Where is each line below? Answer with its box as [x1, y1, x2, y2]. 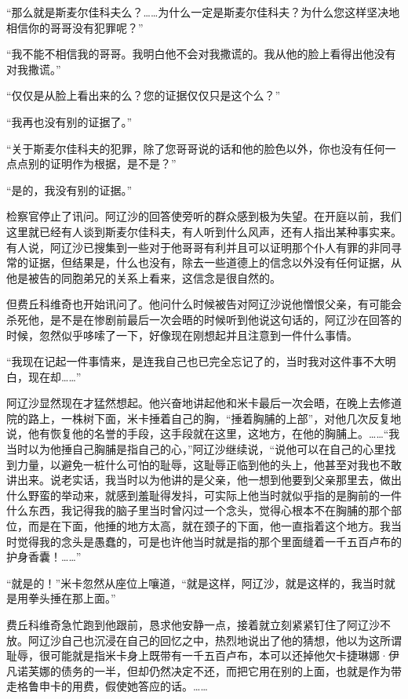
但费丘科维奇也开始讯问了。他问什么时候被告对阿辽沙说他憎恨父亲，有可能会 [6, 296, 402, 312]
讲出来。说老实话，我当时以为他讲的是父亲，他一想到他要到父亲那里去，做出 [6, 471, 402, 488]
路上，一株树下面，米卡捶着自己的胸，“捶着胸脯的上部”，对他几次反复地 [27, 410, 402, 426]
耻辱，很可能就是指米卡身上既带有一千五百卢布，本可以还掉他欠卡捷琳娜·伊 [6, 647, 399, 664]
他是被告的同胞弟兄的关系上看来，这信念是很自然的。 [6, 269, 281, 286]
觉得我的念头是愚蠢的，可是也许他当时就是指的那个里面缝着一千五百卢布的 [16, 533, 402, 549]
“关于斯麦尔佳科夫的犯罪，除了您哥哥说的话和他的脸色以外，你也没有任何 [6, 140, 385, 156]
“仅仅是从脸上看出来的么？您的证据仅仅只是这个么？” [6, 87, 281, 104]
